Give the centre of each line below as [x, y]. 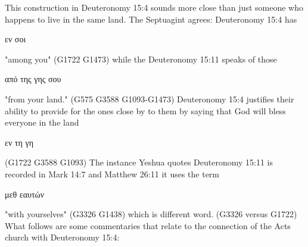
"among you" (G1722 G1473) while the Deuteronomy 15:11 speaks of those [141, 59]
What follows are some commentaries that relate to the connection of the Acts [148, 225]
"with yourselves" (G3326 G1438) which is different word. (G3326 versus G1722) [151, 214]
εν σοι [15, 39]
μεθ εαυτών [25, 194]
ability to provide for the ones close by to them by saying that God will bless [145, 110]
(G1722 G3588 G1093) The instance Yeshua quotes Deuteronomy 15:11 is [139, 162]
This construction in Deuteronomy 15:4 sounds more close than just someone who [154, 7]
